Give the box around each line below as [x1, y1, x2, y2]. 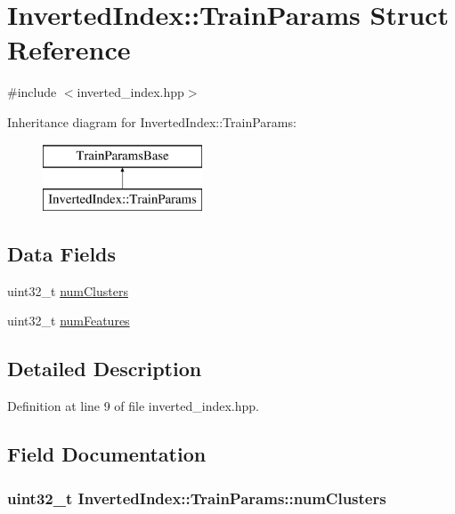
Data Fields [7, 240, 117, 268]
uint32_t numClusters [7, 281, 128, 300]
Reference [7, 31, 131, 68]
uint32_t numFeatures [7, 311, 130, 330]
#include [7, 83, 57, 101]
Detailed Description [7, 355, 202, 382]
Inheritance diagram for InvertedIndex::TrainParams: [7, 112, 297, 131]
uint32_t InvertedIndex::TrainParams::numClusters [7, 486, 386, 509]
